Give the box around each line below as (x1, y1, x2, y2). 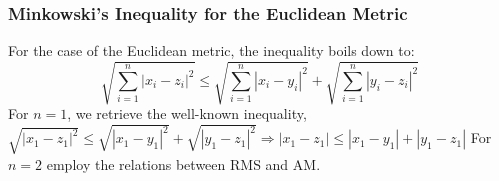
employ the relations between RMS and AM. (46, 153, 321, 174)
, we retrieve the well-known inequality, (67, 103, 307, 124)
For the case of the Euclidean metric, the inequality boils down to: (8, 40, 415, 61)
